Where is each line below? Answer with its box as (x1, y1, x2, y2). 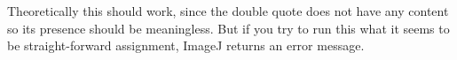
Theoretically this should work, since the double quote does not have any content (7, 2, 449, 19)
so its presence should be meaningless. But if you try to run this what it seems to (7, 19, 450, 37)
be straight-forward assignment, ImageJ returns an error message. (7, 36, 365, 55)
